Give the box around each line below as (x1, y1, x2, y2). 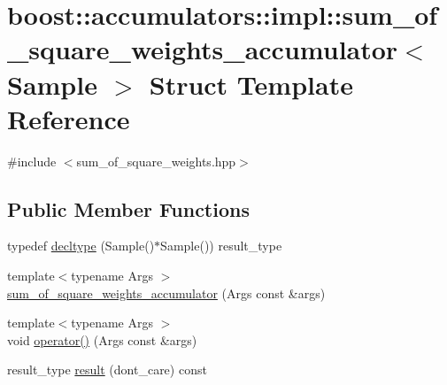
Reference (7, 100, 130, 136)
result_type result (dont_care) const (7, 360, 207, 379)
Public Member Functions (7, 195, 250, 222)
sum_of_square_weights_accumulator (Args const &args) (7, 283, 326, 302)
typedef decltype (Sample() (7, 236, 155, 255)
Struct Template (149, 65, 353, 102)
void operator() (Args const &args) (7, 330, 197, 349)
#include (7, 151, 57, 170)
